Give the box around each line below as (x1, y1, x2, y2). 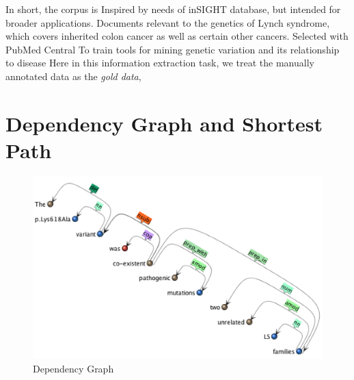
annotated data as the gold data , (5, 68, 141, 83)
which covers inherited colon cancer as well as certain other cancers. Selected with (5, 29, 349, 43)
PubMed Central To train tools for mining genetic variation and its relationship (5, 42, 340, 56)
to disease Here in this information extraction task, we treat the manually (5, 55, 314, 70)
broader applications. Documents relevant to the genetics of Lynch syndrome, (5, 15, 330, 29)
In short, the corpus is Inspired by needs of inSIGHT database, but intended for (5, 2, 341, 16)
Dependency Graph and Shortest (5, 109, 323, 137)
